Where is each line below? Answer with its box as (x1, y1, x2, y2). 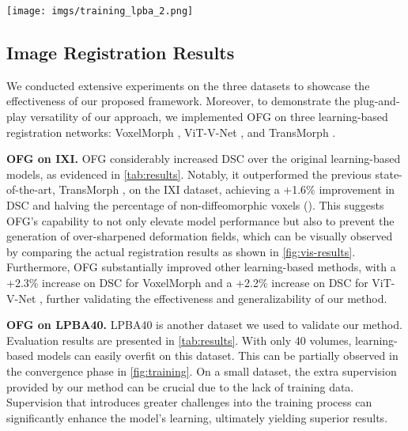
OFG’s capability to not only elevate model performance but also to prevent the (6, 212, 395, 229)
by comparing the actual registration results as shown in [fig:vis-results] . (6, 243, 356, 259)
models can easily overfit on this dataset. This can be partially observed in (36, 347, 399, 364)
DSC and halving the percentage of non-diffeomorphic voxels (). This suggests (6, 197, 384, 214)
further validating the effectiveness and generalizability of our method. (46, 289, 387, 306)
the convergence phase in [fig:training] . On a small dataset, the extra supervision (6, 362, 397, 379)
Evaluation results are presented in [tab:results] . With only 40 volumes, (6, 331, 352, 348)
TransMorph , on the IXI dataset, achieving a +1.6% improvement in (59, 181, 395, 198)
